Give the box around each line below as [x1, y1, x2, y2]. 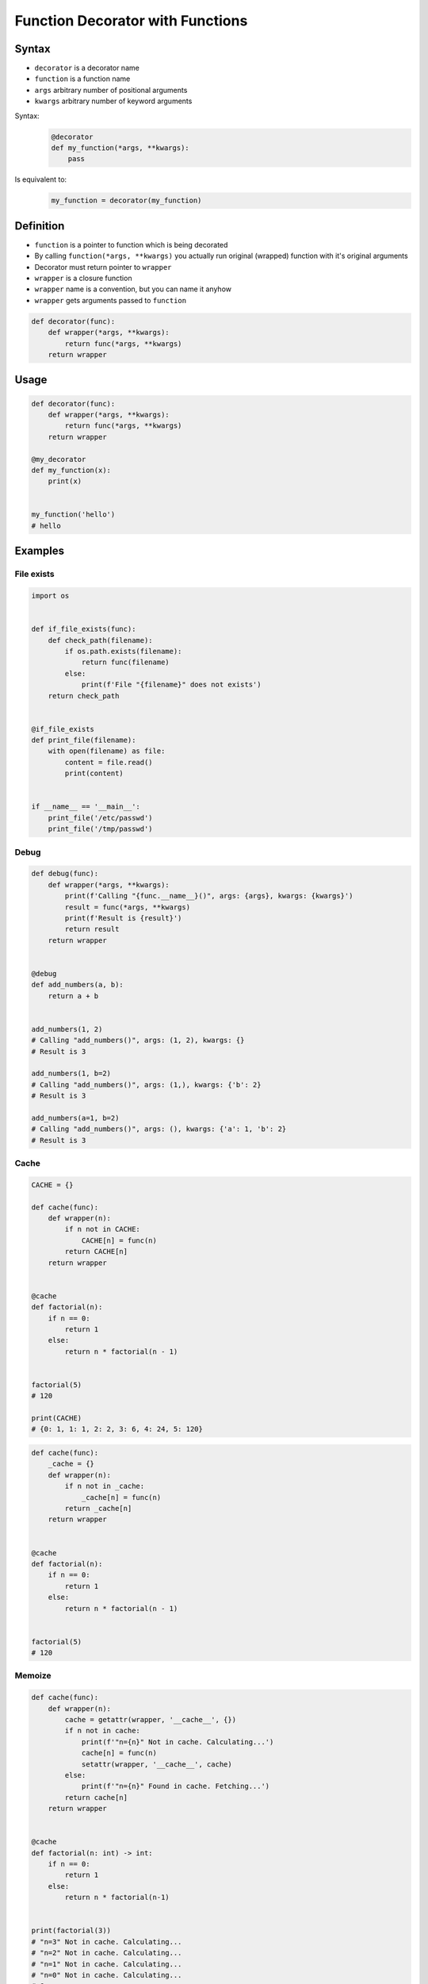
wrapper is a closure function [34, 274, 132, 283]
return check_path [48, 691, 120, 700]
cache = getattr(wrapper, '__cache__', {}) [64, 1715, 237, 1724]
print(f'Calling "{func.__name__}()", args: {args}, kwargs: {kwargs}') [64, 891, 353, 901]
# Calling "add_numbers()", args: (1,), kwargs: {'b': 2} [31, 1080, 262, 1089]
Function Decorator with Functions [14, 12, 248, 29]
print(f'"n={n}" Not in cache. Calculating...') [81, 1737, 274, 1746]
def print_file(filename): [31, 736, 136, 745]
